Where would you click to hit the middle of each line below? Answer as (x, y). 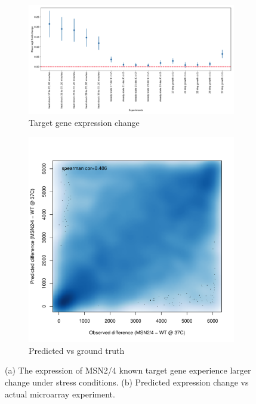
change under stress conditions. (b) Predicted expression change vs (127, 382)
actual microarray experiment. (60, 394)
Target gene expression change (84, 122)
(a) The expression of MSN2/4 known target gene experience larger (128, 370)
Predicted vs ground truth (77, 350)
